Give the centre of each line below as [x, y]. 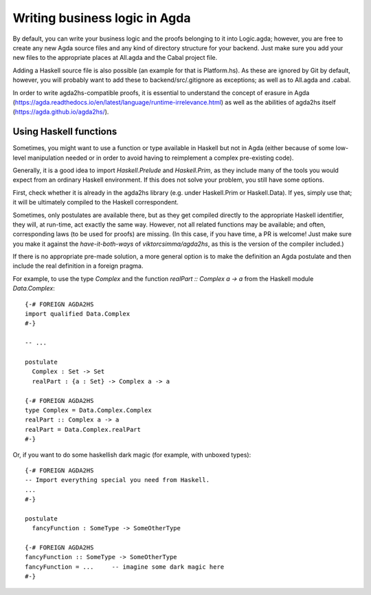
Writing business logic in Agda [102, 18]
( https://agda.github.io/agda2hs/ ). [61, 112]
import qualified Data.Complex [78, 314]
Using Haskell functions [65, 132]
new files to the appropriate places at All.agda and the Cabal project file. [115, 58]
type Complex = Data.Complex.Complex [89, 410]
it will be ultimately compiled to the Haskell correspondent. [95, 202]
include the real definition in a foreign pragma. [78, 266]
